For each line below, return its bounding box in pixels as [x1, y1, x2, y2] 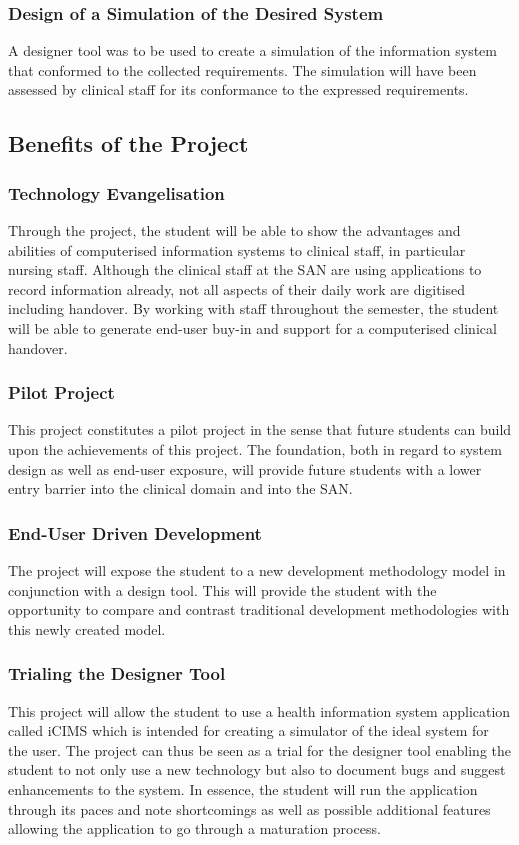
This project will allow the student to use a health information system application [8, 700, 511, 721]
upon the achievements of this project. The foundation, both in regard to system [8, 438, 502, 459]
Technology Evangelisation [8, 180, 225, 205]
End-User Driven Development [8, 520, 262, 545]
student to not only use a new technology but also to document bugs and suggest [8, 759, 506, 780]
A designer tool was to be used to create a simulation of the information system [8, 40, 497, 61]
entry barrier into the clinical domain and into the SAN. [8, 478, 353, 499]
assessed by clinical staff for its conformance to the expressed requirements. [8, 79, 469, 100]
